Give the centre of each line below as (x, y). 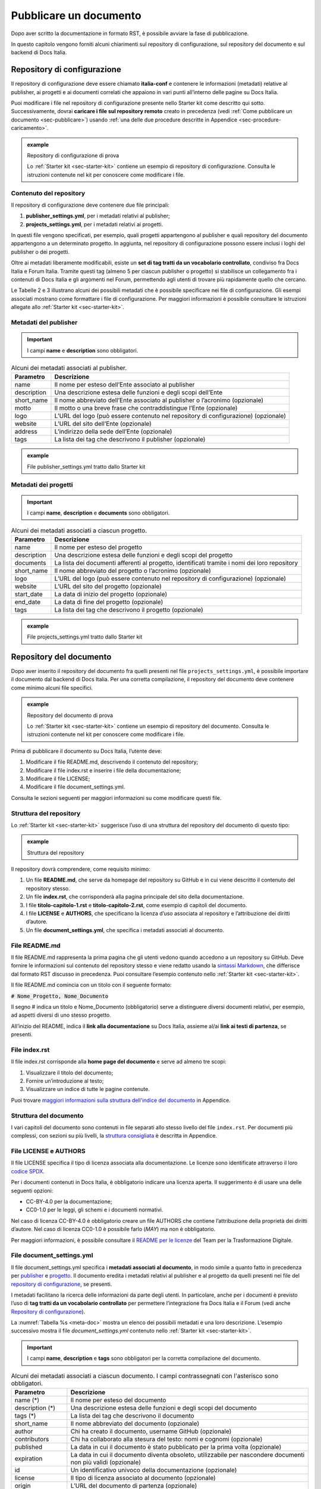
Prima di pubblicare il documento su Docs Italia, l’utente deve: (86, 751)
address (26, 432)
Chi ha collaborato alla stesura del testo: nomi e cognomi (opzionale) (166, 1440)
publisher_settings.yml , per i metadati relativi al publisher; (98, 216)
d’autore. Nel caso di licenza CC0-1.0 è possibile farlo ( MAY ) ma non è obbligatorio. (113, 1229)
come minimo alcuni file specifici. (52, 687)
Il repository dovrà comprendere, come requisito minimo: (81, 869)
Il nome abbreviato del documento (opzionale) (135, 1423)
